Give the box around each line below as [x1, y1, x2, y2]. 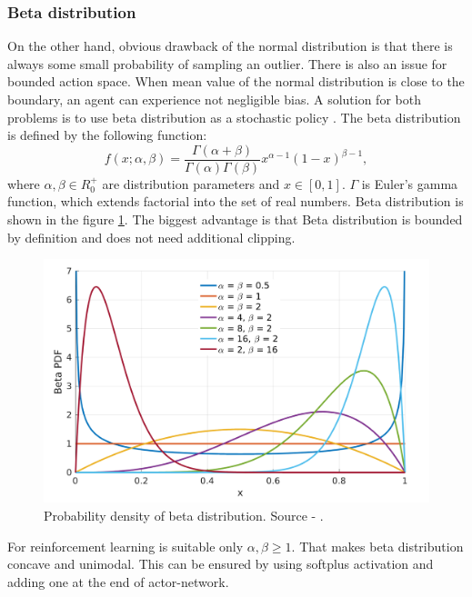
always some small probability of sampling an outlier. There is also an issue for [7, 54, 447, 73]
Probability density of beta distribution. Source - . [44, 505, 324, 524]
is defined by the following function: [7, 125, 207, 144]
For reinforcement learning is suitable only [7, 536, 244, 555]
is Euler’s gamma [361, 174, 458, 193]
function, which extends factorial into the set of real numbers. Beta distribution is [7, 192, 464, 211]
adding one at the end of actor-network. [7, 572, 229, 591]
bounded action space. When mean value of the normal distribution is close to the [7, 72, 465, 91]
